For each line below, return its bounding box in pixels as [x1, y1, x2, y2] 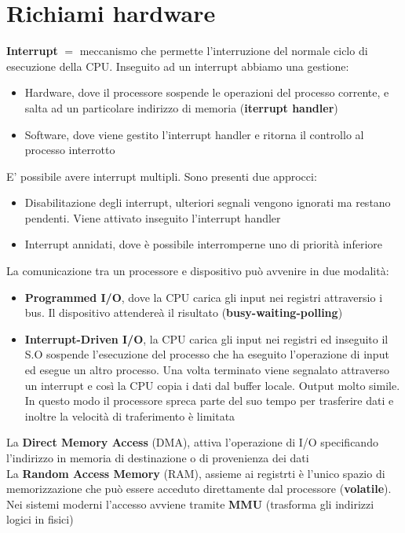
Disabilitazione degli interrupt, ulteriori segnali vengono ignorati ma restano [24, 194, 391, 211]
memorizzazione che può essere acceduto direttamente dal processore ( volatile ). [6, 480, 392, 497]
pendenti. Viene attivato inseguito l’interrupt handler [24, 209, 281, 226]
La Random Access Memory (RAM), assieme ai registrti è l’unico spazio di [6, 465, 385, 481]
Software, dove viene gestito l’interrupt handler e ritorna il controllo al [24, 126, 364, 142]
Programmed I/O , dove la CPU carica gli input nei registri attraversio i [24, 289, 383, 305]
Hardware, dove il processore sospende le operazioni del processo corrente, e [24, 84, 389, 101]
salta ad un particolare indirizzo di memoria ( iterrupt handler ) [24, 99, 338, 116]
